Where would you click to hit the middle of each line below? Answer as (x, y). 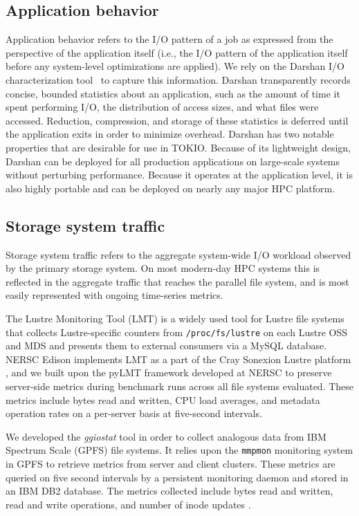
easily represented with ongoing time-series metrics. (114, 295)
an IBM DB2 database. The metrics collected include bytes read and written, (169, 491)
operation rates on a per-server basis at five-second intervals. (134, 413)
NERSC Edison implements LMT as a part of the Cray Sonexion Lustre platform (178, 359)
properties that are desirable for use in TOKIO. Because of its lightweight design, (178, 147)
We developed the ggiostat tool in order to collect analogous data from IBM (166, 436)
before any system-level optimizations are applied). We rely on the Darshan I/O (175, 66)
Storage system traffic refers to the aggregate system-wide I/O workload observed (178, 254)
